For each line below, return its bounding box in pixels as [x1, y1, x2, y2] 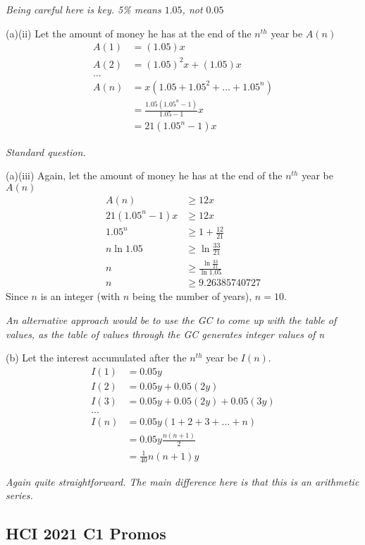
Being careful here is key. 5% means [6, 2, 161, 16]
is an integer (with [40, 289, 120, 304]
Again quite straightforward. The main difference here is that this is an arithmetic [6, 474, 359, 489]
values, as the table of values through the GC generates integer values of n [6, 326, 325, 341]
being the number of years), [132, 289, 252, 304]
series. [6, 488, 33, 503]
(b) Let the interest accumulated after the [6, 350, 187, 365]
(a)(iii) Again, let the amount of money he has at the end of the [6, 168, 283, 183]
